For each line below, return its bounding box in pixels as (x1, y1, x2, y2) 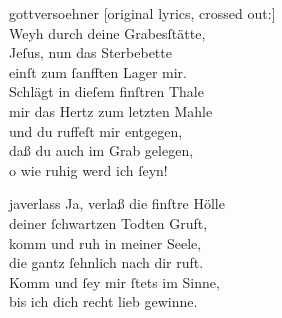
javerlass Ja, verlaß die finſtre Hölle (9, 193, 225, 214)
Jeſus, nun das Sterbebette (9, 42, 172, 63)
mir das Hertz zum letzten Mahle (9, 100, 213, 121)
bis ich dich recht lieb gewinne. (9, 291, 198, 312)
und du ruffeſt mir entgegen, (9, 120, 183, 141)
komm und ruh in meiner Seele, (9, 232, 202, 253)
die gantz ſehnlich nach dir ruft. (9, 252, 204, 273)
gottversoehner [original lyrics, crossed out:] (9, 3, 276, 23)
